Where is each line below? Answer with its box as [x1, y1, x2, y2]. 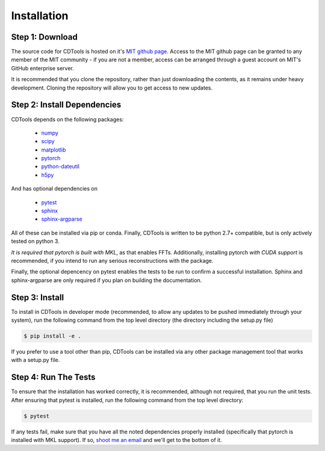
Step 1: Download [11, 32, 78, 42]
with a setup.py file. [11, 357, 60, 364]
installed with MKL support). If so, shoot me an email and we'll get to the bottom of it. [11, 437, 222, 444]
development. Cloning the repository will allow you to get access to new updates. [11, 84, 213, 91]
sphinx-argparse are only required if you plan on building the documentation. [11, 277, 202, 284]
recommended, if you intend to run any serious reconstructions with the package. [11, 257, 214, 264]
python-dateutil [41, 163, 80, 170]
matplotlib [41, 146, 66, 153]
